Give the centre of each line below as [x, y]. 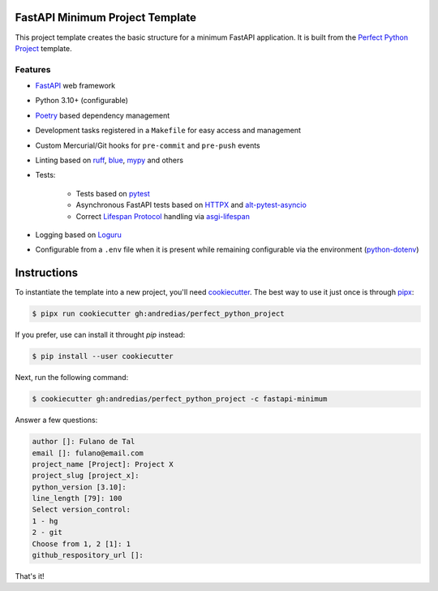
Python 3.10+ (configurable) [82, 101]
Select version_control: [82, 510]
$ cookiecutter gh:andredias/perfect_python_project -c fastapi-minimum [180, 399]
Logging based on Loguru [78, 235]
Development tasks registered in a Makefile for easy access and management [168, 131]
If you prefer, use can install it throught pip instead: [100, 335]
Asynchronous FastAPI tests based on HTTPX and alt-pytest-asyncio [191, 205]
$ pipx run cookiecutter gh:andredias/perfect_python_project [158, 314]
